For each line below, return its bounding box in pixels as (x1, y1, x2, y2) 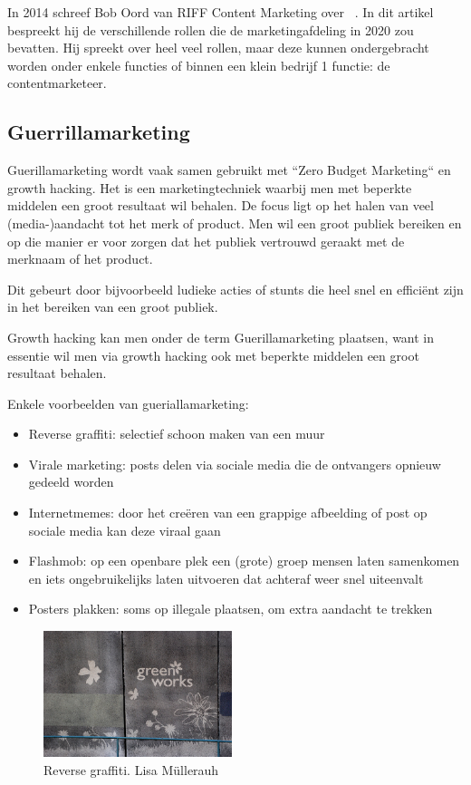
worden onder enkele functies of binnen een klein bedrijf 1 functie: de (7, 55, 390, 74)
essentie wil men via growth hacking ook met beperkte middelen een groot (7, 345, 419, 364)
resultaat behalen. (7, 363, 107, 383)
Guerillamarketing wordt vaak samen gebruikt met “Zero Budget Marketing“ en (7, 160, 451, 179)
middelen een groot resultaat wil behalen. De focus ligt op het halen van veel (7, 196, 434, 215)
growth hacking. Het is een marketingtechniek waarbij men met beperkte (7, 178, 412, 197)
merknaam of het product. (7, 249, 153, 268)
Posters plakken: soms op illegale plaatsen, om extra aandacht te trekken (28, 599, 433, 618)
